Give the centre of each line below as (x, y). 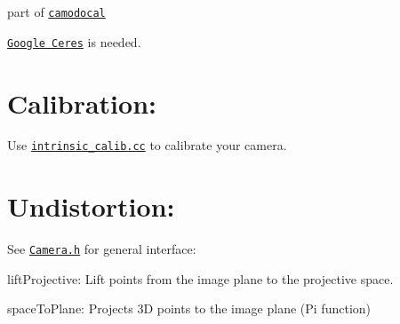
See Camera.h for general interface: (102, 249)
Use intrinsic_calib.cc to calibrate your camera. (147, 145)
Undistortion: (91, 206)
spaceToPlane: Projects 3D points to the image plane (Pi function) (189, 308)
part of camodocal (56, 12)
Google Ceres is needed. (74, 41)
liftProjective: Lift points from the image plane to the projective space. (200, 278)
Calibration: (82, 103)
